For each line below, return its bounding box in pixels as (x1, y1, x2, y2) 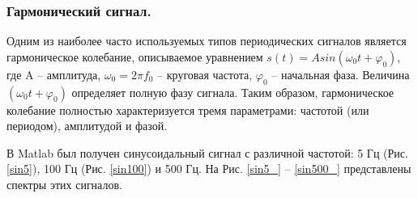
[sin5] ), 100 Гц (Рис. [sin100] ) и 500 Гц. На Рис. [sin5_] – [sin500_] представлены (6, 160, 412, 177)
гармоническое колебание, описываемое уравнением (6, 48, 263, 65)
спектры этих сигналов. (6, 175, 122, 192)
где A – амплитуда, (6, 65, 101, 82)
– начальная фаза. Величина (271, 65, 410, 82)
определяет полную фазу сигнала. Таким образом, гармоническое (71, 83, 395, 100)
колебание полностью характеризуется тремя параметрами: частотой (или (6, 101, 369, 118)
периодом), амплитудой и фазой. (6, 117, 168, 134)
